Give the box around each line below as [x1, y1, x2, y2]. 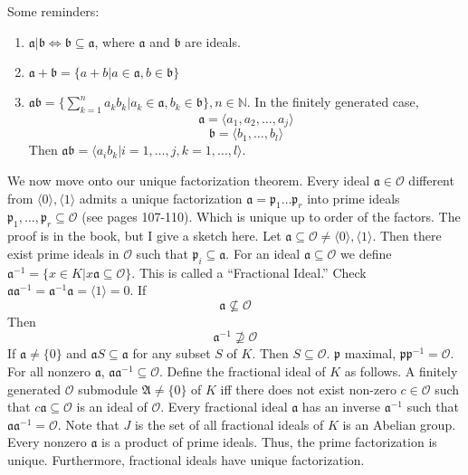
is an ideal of [76, 397, 148, 416]
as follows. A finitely [344, 362, 458, 381]
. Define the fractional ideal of [159, 362, 326, 381]
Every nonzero [7, 432, 87, 451]
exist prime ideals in [7, 243, 119, 262]
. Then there [372, 226, 442, 245]
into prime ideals [307, 188, 400, 207]
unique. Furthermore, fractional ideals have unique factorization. [7, 451, 365, 470]
